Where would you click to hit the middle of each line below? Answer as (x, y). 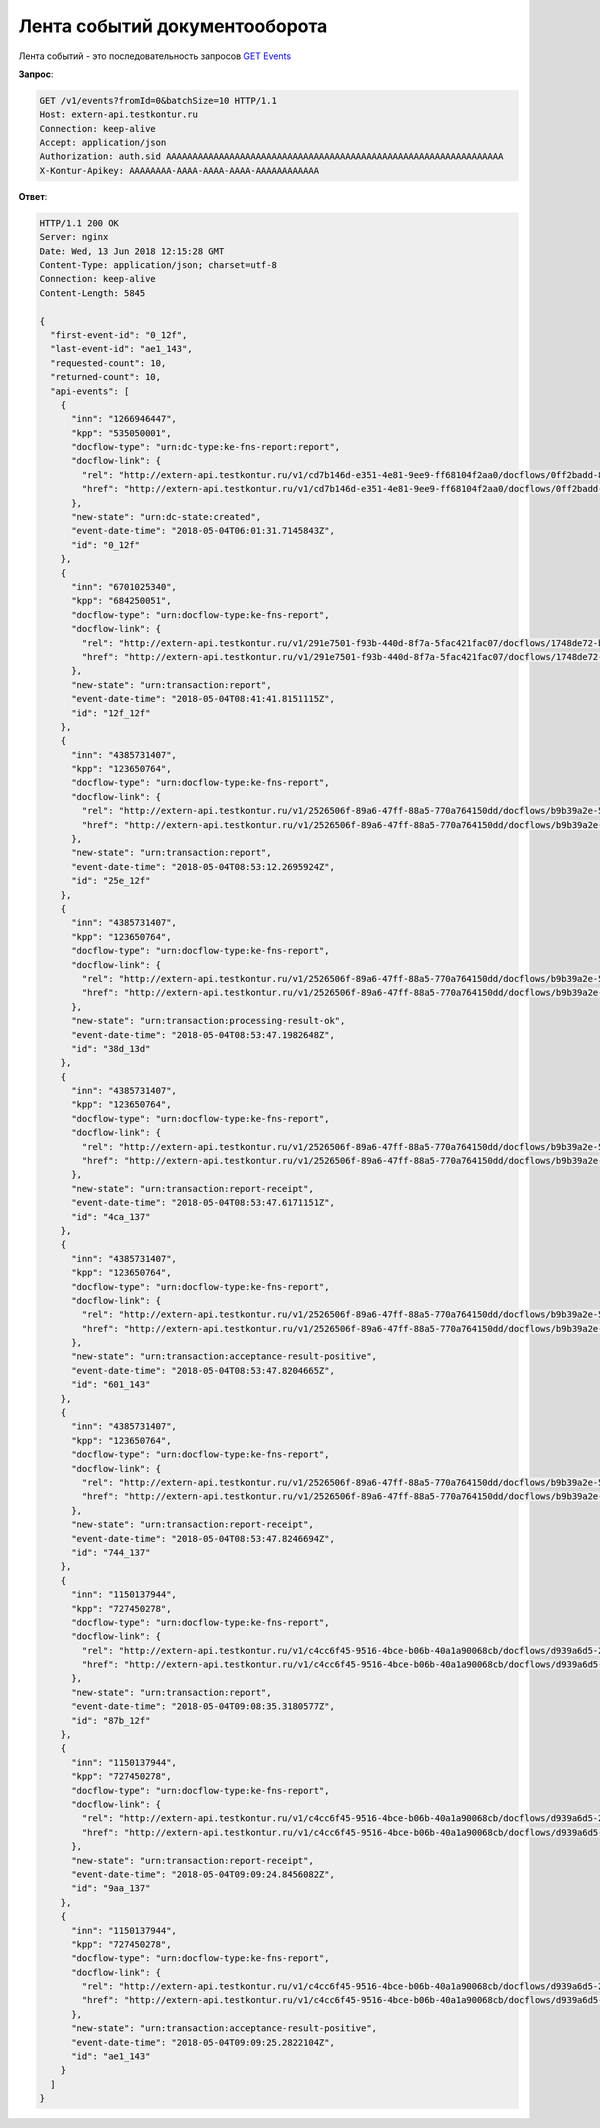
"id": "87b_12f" (111, 1720)
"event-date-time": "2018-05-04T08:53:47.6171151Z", (203, 1203)
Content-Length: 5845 (92, 293)
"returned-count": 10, (106, 377)
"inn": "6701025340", (124, 586)
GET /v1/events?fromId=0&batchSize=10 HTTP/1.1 (158, 100)
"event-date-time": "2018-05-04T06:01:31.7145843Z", (203, 531)
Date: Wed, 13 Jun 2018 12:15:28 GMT (132, 251)
